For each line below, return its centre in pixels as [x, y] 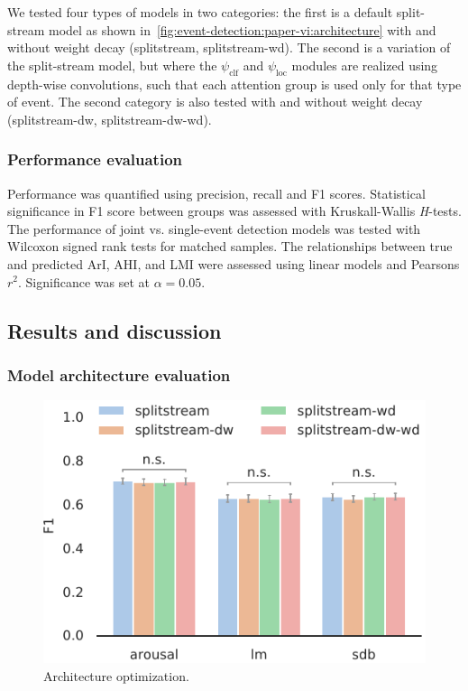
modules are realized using [365, 65]
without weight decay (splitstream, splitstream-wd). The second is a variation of [229, 47]
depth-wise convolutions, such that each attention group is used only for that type [234, 84]
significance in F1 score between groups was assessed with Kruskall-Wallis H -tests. [234, 211]
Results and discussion [115, 330]
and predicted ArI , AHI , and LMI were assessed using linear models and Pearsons [234, 263]
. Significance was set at [84, 281]
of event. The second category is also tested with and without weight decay [215, 102]
